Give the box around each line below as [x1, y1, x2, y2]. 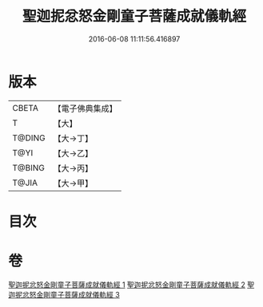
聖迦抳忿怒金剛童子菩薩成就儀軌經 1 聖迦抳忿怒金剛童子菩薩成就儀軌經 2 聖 [8, 280, 254, 289]
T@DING [12, 132, 46, 144]
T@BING [12, 162, 46, 173]
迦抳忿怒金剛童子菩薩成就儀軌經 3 [8, 289, 120, 299]
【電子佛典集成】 [53, 103, 118, 114]
